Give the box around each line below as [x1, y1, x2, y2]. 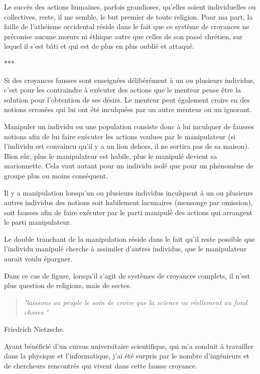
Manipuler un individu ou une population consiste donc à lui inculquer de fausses [4, 121, 254, 131]
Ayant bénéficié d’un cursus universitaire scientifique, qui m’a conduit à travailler [4, 340, 254, 351]
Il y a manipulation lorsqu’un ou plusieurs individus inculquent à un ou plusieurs [4, 187, 253, 198]
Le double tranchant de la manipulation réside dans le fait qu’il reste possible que [4, 233, 255, 244]
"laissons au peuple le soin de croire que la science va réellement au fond [24, 297, 247, 307]
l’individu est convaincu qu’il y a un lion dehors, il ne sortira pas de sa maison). [4, 141, 249, 151]
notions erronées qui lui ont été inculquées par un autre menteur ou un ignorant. [4, 104, 252, 115]
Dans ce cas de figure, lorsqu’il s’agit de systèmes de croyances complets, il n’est [4, 270, 250, 280]
